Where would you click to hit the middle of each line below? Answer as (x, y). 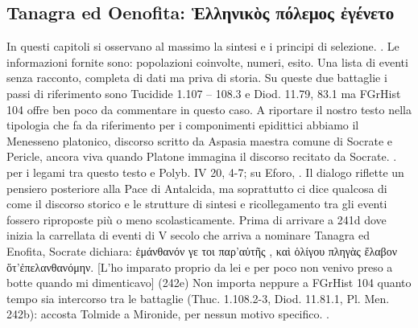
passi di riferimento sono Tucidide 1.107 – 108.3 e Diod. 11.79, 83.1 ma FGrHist (204, 93)
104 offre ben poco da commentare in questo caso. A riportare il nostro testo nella (209, 109)
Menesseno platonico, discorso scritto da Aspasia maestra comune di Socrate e (200, 140)
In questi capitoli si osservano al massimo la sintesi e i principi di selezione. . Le (203, 46)
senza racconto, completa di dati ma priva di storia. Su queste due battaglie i (197, 78)
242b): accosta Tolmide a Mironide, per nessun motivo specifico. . (168, 314)
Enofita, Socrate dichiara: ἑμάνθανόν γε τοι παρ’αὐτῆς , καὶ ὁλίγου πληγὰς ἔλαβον (202, 250)
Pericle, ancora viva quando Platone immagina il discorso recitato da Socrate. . (202, 156)
